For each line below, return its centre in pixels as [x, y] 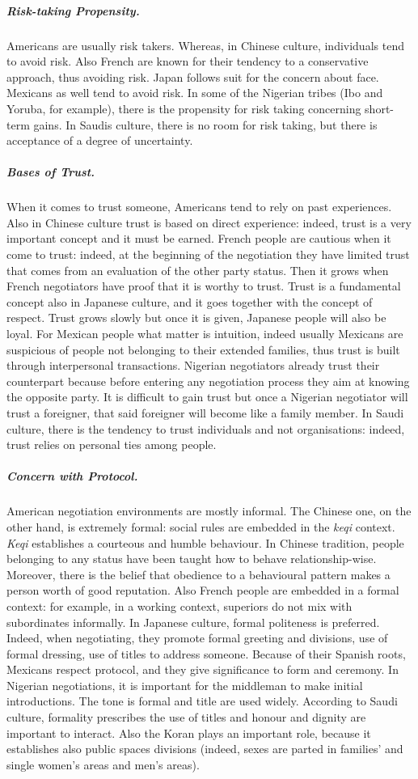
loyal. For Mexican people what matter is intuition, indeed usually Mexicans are [205, 334]
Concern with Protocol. [72, 476]
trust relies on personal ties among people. [112, 445]
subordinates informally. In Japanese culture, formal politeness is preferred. [193, 622]
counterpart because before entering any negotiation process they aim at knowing [208, 381]
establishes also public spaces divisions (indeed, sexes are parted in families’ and [205, 749]
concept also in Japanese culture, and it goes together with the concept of [190, 301]
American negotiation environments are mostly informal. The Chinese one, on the [209, 511]
